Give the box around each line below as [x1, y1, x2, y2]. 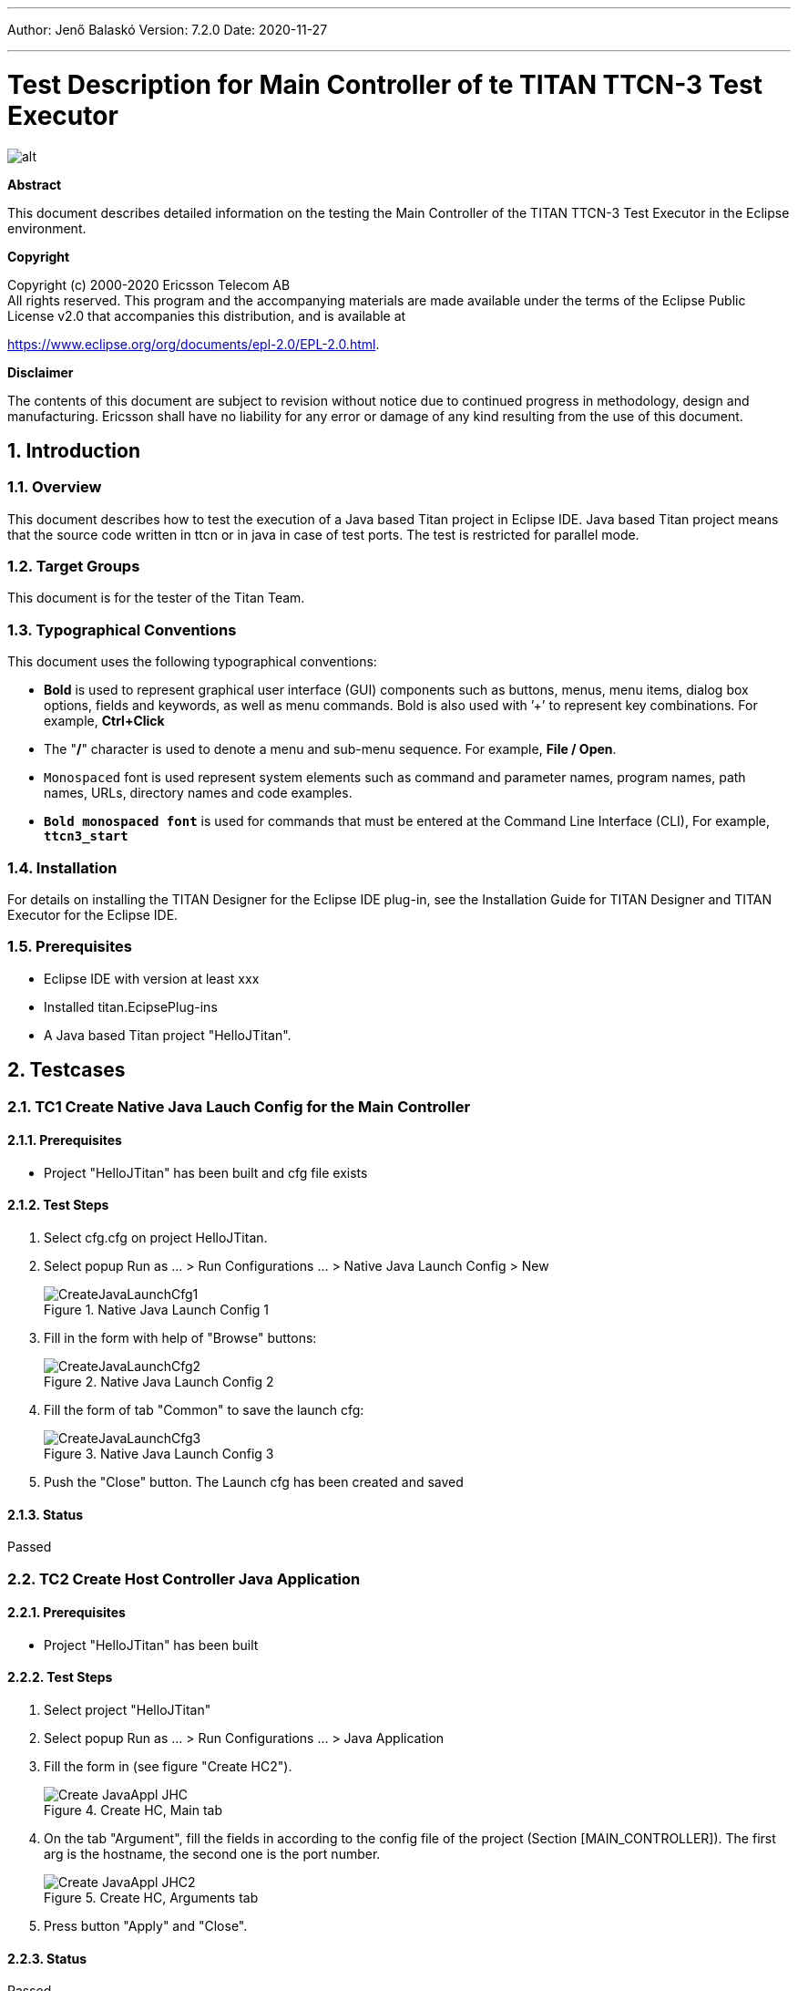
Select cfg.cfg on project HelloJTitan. [44, 1230, 268, 1245]
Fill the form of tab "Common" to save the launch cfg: [44, 1402, 364, 1418]
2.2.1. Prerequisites [7, 1604, 126, 1621]
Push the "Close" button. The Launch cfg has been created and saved [44, 1474, 464, 1490]
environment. [7, 220, 87, 236]
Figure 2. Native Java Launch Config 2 [44, 1374, 274, 1389]
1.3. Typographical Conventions [7, 620, 237, 639]
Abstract [7, 176, 62, 192]
